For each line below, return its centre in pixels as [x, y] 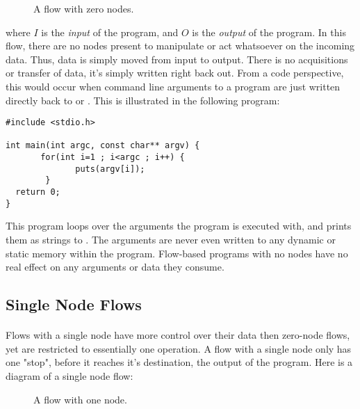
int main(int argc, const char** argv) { [103, 146]
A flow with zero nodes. [84, 8]
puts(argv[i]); [110, 169]
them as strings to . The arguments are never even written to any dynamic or [171, 239]
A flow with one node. [80, 399]
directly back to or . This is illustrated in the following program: [143, 100]
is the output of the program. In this [269, 32]
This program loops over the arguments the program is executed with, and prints [179, 226]
